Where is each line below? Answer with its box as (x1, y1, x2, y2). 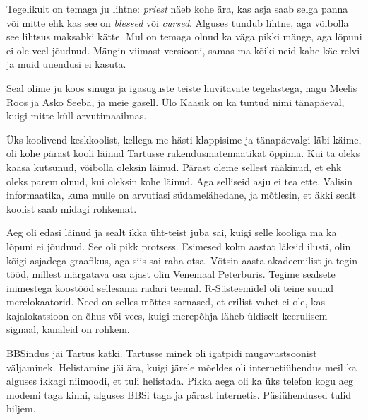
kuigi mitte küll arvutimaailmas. (6, 108, 147, 123)
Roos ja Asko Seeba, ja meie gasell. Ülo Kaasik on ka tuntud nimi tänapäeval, (6, 94, 345, 109)
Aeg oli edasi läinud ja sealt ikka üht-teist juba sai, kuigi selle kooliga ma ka (6, 225, 337, 240)
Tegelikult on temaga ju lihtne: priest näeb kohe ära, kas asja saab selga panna (6, 1, 348, 16)
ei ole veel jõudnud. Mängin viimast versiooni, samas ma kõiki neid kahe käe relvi (6, 42, 360, 57)
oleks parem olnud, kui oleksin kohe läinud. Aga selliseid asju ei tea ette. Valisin (6, 173, 353, 188)
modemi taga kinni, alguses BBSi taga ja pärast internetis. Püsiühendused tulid (6, 387, 352, 402)
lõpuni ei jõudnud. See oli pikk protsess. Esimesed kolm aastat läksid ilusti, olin (6, 238, 351, 253)
